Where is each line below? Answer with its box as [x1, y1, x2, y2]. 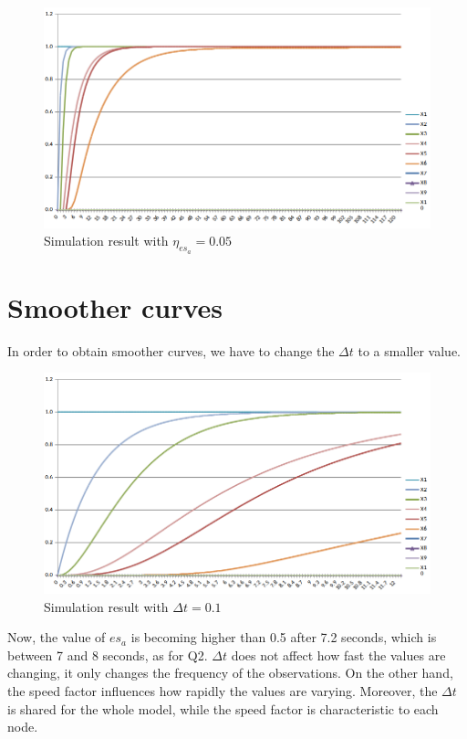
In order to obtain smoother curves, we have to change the [7, 341, 335, 360]
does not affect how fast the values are [231, 645, 446, 664]
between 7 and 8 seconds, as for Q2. [7, 645, 208, 664]
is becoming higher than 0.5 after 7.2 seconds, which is [130, 628, 437, 647]
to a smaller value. [358, 341, 461, 360]
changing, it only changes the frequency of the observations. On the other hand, [7, 663, 453, 682]
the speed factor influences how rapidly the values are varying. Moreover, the [7, 681, 438, 701]
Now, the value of [7, 628, 106, 647]
